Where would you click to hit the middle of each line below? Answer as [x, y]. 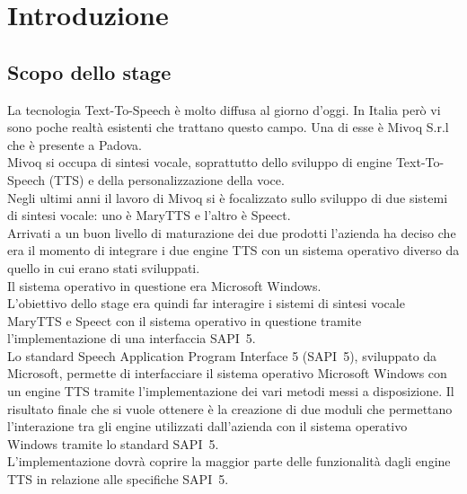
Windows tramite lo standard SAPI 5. [113, 443]
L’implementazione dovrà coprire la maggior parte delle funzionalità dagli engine [229, 461]
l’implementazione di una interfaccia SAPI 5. [132, 338]
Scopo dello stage [89, 71]
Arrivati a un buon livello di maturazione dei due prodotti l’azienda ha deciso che [232, 232]
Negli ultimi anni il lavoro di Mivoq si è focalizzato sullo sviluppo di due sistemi [228, 197]
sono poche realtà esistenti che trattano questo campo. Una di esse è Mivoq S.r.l [228, 127]
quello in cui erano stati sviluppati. [104, 267]
